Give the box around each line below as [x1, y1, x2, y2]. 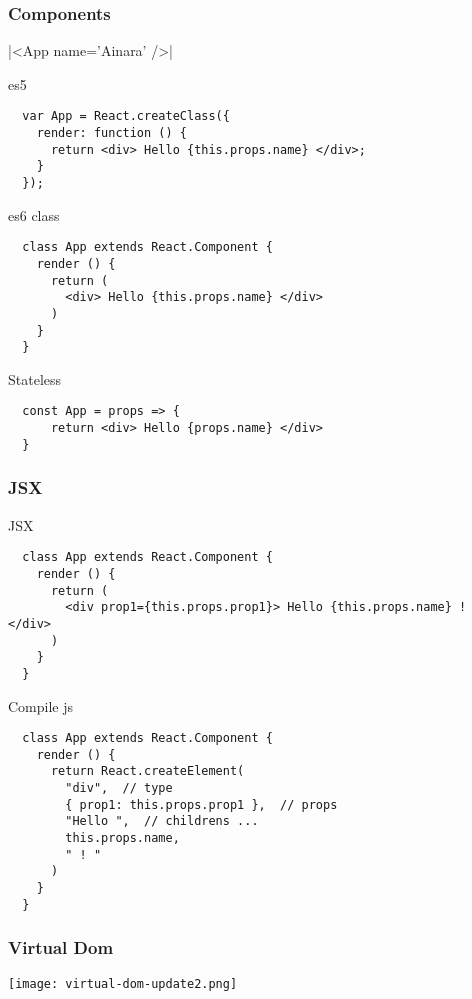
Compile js [8, 695, 74, 716]
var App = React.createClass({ [22, 109, 230, 124]
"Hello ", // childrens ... [65, 814, 259, 829]
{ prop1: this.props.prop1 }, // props [65, 797, 338, 812]
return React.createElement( [50, 764, 245, 779]
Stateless [8, 368, 62, 389]
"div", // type [65, 781, 173, 796]
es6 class [8, 204, 60, 225]
